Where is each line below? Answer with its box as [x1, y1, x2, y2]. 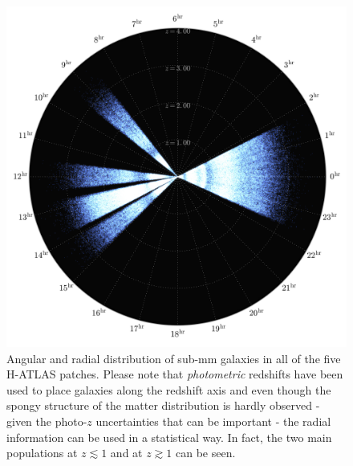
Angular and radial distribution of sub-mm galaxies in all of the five [6, 349, 341, 366]
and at [110, 444, 143, 461]
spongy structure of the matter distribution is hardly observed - [6, 397, 320, 414]
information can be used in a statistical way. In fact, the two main [6, 428, 332, 445]
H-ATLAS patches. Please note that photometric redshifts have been [6, 366, 343, 382]
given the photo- [6, 412, 87, 429]
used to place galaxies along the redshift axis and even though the [6, 381, 331, 398]
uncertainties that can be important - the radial [95, 412, 331, 429]
